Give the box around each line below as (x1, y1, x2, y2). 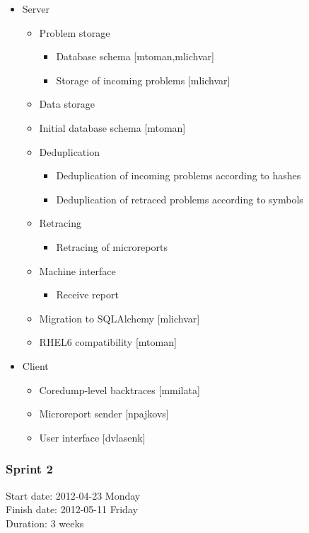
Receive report (56, 287, 119, 302)
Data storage (39, 96, 95, 111)
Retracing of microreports (56, 239, 168, 254)
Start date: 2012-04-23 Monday (6, 488, 141, 503)
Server (22, 1, 49, 16)
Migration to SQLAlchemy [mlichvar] (39, 310, 200, 325)
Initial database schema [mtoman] (39, 120, 186, 135)
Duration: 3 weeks (6, 515, 84, 530)
